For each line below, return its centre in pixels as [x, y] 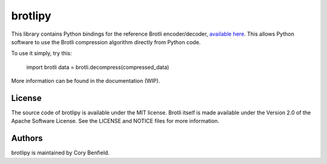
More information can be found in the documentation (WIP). [86, 81]
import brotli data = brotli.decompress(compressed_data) [98, 67]
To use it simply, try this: [41, 53]
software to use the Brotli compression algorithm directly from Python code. [106, 42]
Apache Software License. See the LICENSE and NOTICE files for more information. [115, 121]
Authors [27, 138]
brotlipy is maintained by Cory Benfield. [61, 153]
